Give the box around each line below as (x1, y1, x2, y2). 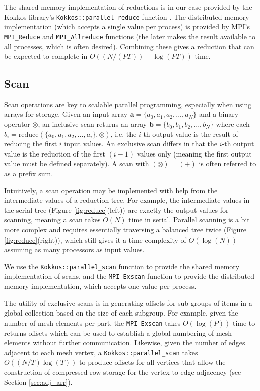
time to (232, 317, 255, 328)
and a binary (199, 109, 239, 119)
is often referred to (199, 158, 256, 169)
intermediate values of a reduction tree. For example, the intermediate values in (4, 195, 250, 205)
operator (4, 119, 30, 129)
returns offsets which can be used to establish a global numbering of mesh (4, 327, 232, 338)
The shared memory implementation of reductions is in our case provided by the (4, 2, 252, 12)
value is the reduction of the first (4, 148, 105, 159)
